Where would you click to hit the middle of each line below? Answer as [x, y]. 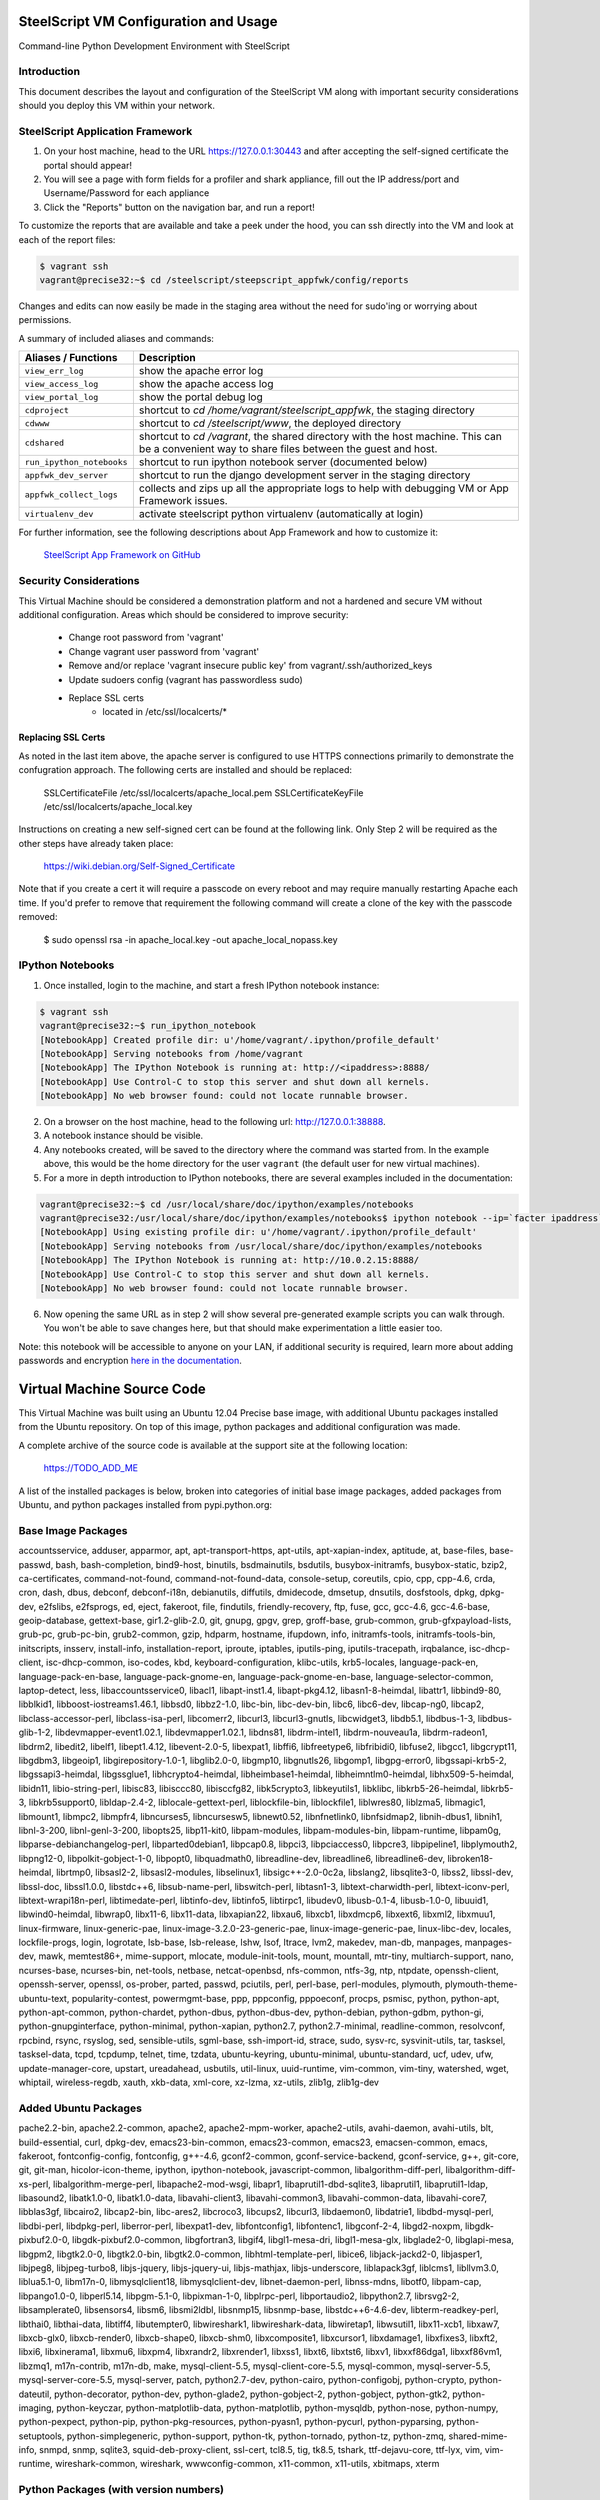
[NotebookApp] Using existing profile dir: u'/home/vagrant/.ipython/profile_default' [258, 1232]
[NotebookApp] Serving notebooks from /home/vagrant [171, 1053]
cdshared [44, 442]
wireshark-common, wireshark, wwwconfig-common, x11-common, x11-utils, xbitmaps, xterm [247, 2464]
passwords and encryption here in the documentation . [130, 1361]
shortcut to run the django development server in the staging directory [304, 475]
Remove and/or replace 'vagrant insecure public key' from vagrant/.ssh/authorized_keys [250, 666]
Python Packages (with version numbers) [121, 2490]
